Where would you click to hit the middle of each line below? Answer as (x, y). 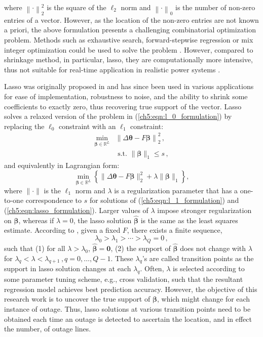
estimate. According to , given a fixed (62, 230)
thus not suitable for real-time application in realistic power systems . (112, 69)
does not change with (213, 248)
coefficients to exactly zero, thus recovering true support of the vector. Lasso (123, 106)
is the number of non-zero (215, 7)
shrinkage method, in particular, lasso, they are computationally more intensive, (128, 59)
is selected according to (209, 268)
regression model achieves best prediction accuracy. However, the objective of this (131, 289)
